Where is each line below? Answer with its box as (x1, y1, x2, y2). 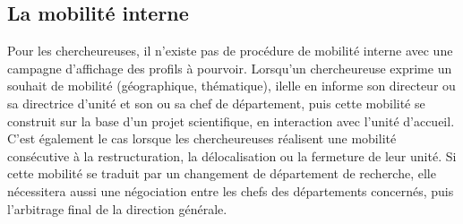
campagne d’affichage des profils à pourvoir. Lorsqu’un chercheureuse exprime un (7, 58, 452, 77)
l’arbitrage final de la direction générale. (7, 199, 227, 218)
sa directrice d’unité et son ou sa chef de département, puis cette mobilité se (7, 93, 425, 112)
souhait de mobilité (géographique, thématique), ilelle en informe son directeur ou (7, 76, 456, 95)
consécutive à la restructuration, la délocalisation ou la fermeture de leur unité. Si (7, 146, 457, 165)
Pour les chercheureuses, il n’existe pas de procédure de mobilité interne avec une (7, 41, 453, 60)
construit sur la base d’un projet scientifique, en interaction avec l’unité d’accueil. (7, 111, 455, 130)
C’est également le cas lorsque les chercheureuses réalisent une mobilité (7, 129, 397, 148)
